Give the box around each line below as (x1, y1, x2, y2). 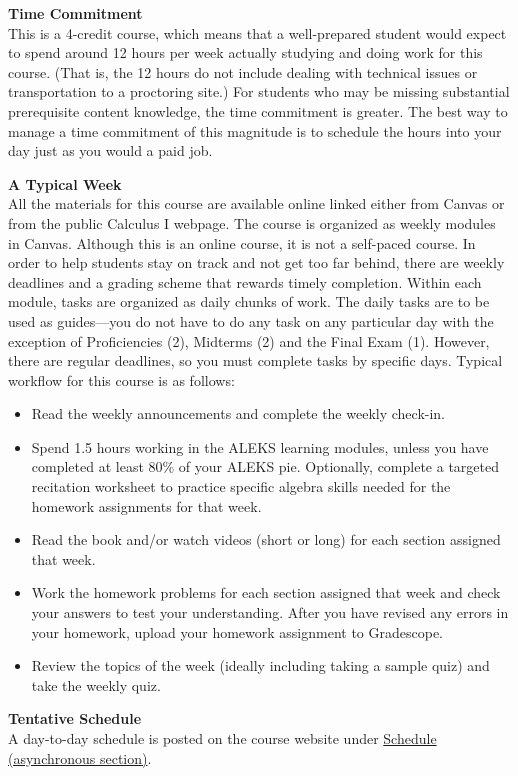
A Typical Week (8, 173, 122, 194)
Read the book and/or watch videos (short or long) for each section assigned (31, 529, 501, 550)
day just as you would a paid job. (8, 140, 213, 161)
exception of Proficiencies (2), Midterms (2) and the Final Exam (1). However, (8, 330, 490, 351)
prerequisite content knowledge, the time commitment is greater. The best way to (8, 100, 508, 121)
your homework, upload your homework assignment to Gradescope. (31, 621, 443, 642)
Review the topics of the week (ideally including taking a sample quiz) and (31, 655, 490, 676)
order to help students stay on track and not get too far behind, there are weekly (8, 252, 505, 273)
